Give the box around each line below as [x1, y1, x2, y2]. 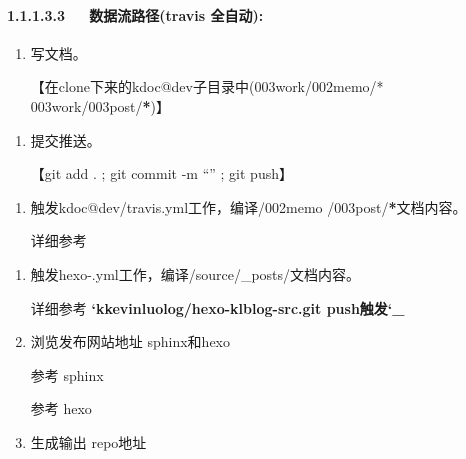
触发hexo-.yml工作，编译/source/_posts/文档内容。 [30, 263, 361, 284]
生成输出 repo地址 [30, 431, 147, 452]
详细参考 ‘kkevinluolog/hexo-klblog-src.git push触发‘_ [30, 297, 405, 318]
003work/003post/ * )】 [30, 95, 171, 116]
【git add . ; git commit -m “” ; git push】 [30, 163, 293, 184]
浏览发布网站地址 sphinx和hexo [30, 331, 231, 352]
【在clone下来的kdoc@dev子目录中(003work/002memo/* [30, 76, 384, 97]
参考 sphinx [30, 364, 104, 385]
